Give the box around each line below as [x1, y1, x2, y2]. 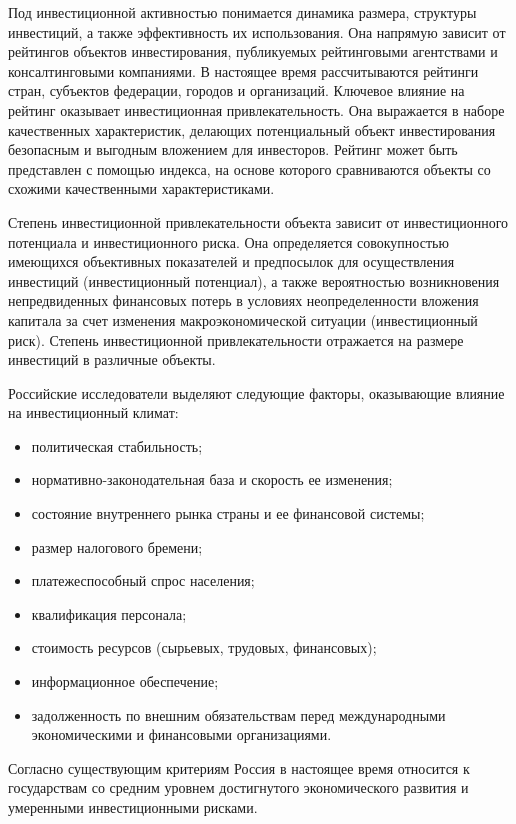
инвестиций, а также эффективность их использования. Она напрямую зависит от [8, 21, 506, 42]
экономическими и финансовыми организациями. [31, 724, 332, 745]
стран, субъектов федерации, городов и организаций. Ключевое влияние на [8, 80, 465, 101]
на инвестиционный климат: [8, 402, 179, 423]
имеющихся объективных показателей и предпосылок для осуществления [8, 251, 455, 272]
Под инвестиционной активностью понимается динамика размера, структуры [8, 2, 477, 22]
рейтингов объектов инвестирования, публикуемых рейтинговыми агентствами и [8, 41, 498, 62]
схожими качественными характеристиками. [8, 178, 275, 199]
